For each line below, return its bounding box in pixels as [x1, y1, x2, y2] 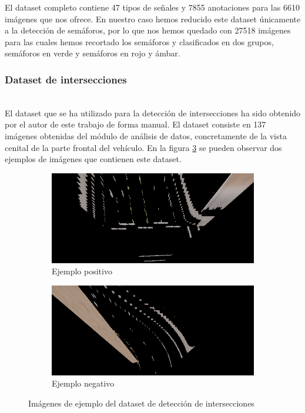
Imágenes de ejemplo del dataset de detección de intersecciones [28, 397, 254, 409]
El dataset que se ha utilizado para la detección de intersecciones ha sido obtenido [5, 106, 301, 119]
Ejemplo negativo [52, 377, 115, 390]
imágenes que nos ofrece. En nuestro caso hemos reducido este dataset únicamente [5, 12, 301, 25]
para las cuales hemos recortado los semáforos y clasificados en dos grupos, [5, 35, 274, 48]
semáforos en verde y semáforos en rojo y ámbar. [5, 47, 180, 59]
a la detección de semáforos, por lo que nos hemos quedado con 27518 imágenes [5, 24, 291, 36]
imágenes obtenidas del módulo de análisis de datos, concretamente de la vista [5, 129, 287, 142]
